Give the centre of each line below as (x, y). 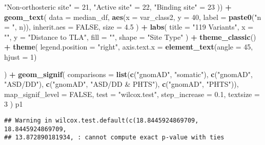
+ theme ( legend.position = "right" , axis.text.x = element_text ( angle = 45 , (129, 47)
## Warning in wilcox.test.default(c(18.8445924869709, (101, 120)
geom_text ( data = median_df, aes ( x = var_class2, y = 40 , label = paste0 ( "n (133, 17)
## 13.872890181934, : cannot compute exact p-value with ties (114, 138)
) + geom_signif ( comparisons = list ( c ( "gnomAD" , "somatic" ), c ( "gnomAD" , (128, 74)
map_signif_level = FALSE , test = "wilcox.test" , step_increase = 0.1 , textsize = (132, 94)
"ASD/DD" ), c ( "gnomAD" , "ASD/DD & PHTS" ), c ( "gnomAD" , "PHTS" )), (121, 84)
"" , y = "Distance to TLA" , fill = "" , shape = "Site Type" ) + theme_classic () (130, 37)
